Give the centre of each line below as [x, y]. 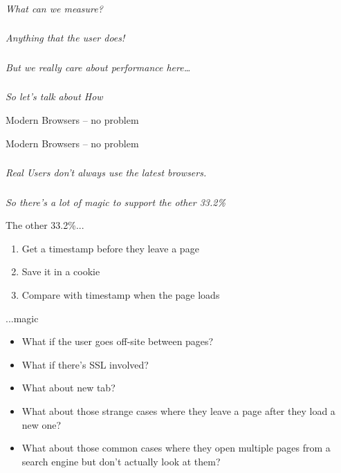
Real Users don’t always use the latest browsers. [106, 173]
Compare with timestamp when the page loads [121, 295]
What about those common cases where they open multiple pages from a [176, 448]
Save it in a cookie [61, 271]
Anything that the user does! [65, 38]
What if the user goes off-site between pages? [118, 341]
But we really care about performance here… [98, 67]
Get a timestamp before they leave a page [110, 248]
